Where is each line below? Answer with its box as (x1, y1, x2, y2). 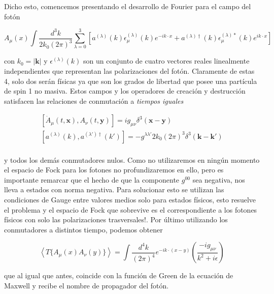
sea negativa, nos (192, 174, 245, 185)
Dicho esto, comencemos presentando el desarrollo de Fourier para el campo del (4, 1, 251, 11)
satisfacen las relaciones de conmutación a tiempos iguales (4, 95, 184, 106)
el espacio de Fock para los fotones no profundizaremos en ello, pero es (4, 164, 224, 175)
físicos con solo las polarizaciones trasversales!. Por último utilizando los (4, 214, 228, 225)
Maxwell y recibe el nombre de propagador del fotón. (4, 280, 169, 290)
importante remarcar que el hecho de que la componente (4, 174, 180, 185)
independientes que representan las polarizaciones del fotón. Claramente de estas (4, 66, 255, 76)
